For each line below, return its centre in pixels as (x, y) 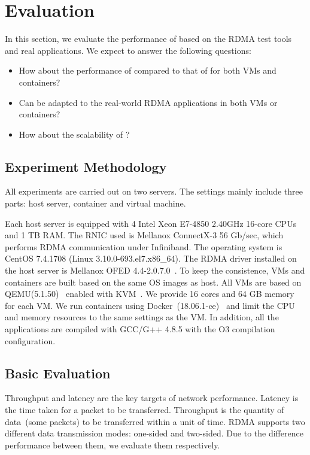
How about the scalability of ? (74, 134)
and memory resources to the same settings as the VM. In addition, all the (142, 317)
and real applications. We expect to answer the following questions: (128, 50)
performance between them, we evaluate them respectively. (113, 445)
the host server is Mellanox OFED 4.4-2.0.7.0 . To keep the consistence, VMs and (155, 270)
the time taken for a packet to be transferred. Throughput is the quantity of (145, 409)
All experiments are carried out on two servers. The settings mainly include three (154, 191)
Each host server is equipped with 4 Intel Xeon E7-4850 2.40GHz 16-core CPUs (151, 223)
